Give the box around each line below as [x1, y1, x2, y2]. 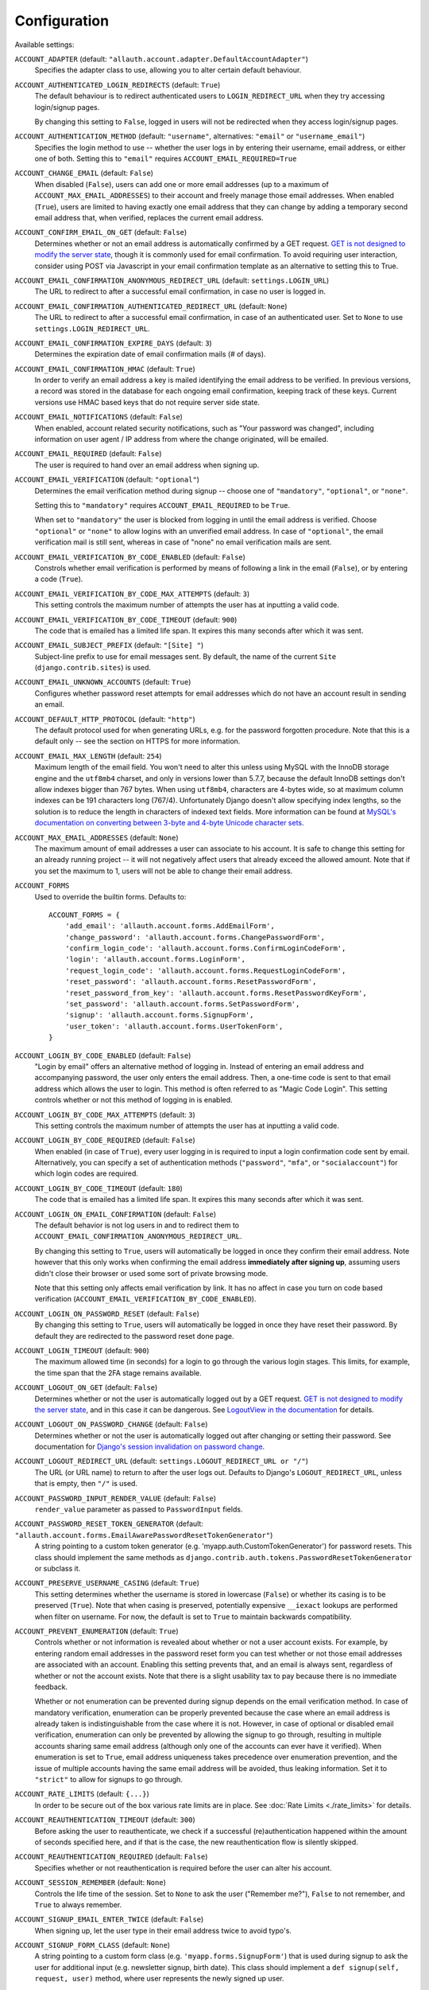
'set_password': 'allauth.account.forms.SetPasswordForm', [64, 1000, 300, 1009]
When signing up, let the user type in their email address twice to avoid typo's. [34, 1926, 292, 1935]
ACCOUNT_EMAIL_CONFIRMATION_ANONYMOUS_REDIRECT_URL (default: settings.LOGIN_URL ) [14, 275, 330, 285]
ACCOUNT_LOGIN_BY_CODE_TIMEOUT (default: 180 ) [14, 1183, 183, 1193]
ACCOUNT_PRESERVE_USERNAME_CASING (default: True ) [14, 1578, 200, 1588]
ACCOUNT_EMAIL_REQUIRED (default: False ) [14, 449, 162, 458]
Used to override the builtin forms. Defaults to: [34, 892, 187, 901]
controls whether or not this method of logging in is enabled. [34, 1095, 234, 1105]
